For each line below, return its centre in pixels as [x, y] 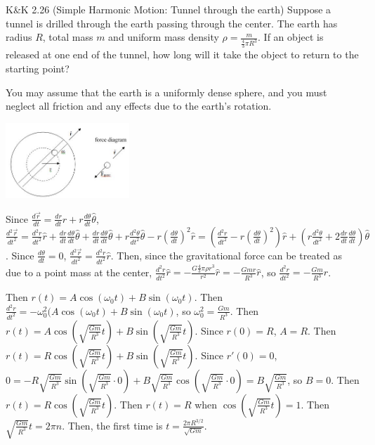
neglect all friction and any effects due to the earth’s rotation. [139, 106]
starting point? [38, 69]
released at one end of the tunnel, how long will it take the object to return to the [182, 54]
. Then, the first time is [112, 425]
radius [19, 37]
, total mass [68, 37]
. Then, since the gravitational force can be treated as [226, 255]
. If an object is [291, 37]
